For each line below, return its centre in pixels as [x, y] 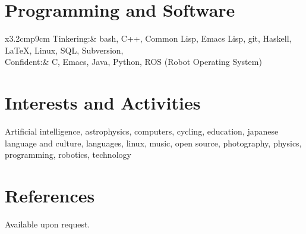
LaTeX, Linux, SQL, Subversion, [64, 50]
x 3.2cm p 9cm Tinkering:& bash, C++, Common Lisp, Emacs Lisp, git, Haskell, [148, 38]
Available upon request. [48, 224]
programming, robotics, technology [68, 155]
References [50, 195]
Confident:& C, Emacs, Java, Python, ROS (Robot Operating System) [133, 62]
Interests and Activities [103, 103]
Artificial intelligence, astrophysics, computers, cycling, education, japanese [142, 131]
